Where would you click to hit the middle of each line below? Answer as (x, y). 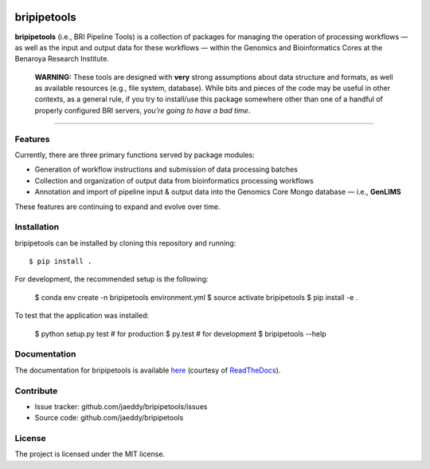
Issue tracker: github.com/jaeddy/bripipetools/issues (121, 406)
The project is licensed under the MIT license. (90, 454)
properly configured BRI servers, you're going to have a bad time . (143, 110)
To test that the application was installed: (82, 316)
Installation (37, 227)
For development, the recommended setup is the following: (111, 279)
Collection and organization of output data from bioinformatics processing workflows (174, 180)
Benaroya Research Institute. (62, 59)
